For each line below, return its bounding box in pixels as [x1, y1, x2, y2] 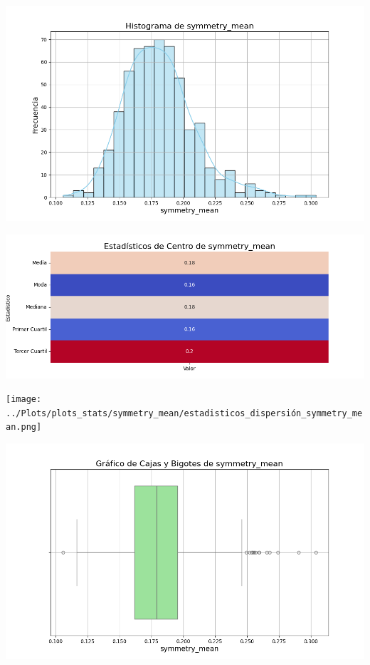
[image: [6, 394, 42, 405]
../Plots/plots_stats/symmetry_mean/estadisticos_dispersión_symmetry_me [6, 408, 363, 418]
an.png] [6, 422, 42, 433]
